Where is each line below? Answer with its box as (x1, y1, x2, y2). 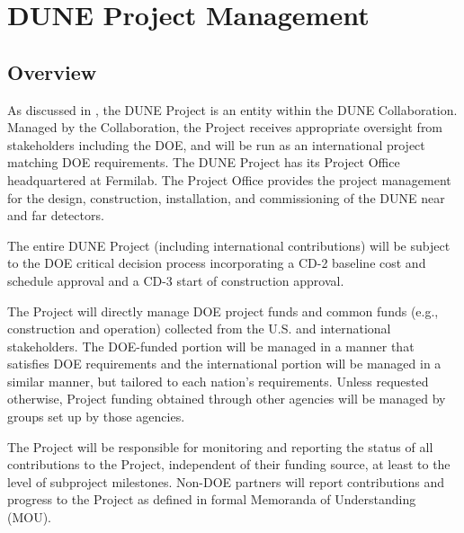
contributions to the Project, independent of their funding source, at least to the (7, 455, 451, 474)
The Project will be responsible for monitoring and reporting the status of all (7, 437, 433, 456)
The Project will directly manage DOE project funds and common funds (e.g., (7, 301, 439, 320)
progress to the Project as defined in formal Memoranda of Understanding (7, 490, 416, 509)
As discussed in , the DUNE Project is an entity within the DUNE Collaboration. (7, 100, 458, 119)
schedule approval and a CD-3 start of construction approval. (7, 271, 344, 289)
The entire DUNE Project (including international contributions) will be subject (7, 235, 451, 254)
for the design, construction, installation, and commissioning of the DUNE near (7, 188, 445, 207)
